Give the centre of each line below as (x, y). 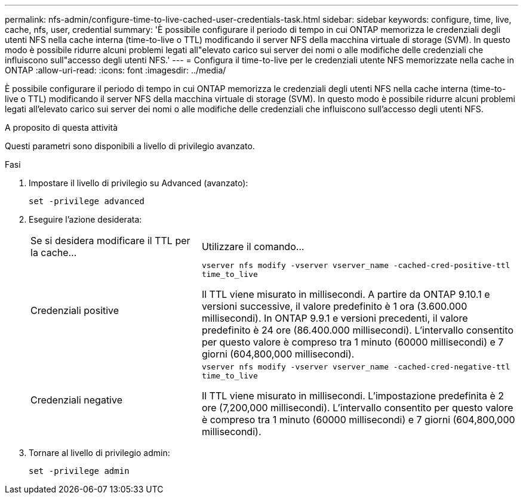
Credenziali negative (76, 400)
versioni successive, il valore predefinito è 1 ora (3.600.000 (334, 306)
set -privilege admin (79, 471)
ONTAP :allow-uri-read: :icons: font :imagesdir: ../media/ (116, 70)
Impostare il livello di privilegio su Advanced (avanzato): (139, 183)
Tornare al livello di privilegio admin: (99, 453)
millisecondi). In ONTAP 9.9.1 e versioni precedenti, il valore (335, 318)
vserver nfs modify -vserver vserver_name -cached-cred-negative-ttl (356, 367)
